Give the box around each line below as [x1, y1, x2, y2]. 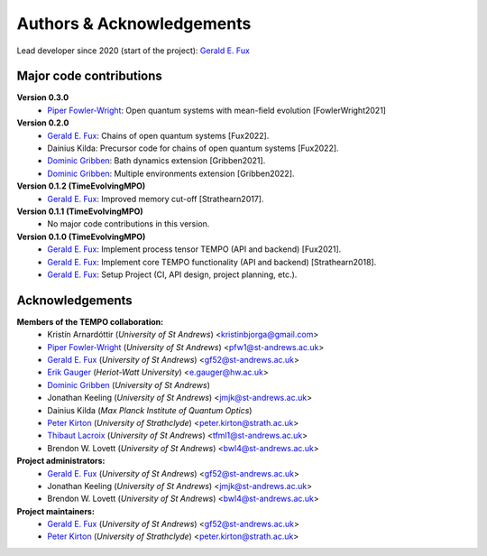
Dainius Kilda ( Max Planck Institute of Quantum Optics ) [47, 404, 253, 415]
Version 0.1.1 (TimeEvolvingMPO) [16, 206, 143, 217]
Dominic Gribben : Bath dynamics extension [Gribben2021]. [47, 155, 266, 166]
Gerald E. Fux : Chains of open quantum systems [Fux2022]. [47, 130, 270, 141]
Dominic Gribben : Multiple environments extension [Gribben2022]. [47, 168, 295, 179]
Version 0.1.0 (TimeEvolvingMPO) [16, 231, 146, 242]
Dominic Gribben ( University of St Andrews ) [47, 379, 211, 390]
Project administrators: [16, 456, 106, 467]
